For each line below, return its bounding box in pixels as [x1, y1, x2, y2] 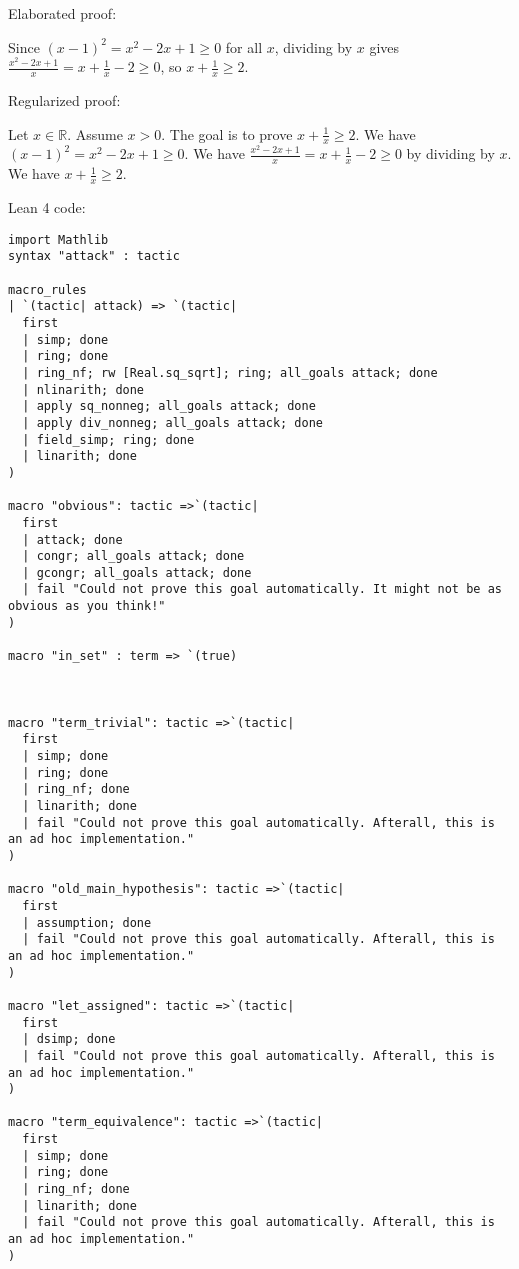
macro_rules [8, 282, 87, 297]
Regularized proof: [8, 90, 121, 111]
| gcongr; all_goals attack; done [22, 565, 252, 580]
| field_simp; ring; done [22, 432, 195, 447]
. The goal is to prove [161, 123, 293, 144]
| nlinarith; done [22, 382, 145, 397]
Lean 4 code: [8, 197, 86, 218]
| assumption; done [22, 915, 152, 930]
